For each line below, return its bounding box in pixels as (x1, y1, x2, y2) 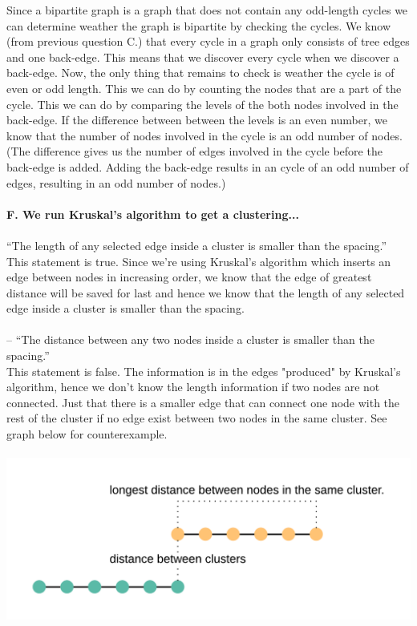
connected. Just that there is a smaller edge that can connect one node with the (6, 394, 400, 410)
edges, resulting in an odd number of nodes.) (6, 174, 226, 191)
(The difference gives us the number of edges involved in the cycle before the (6, 143, 383, 160)
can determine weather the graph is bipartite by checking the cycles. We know (6, 17, 391, 34)
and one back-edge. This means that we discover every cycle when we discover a (6, 48, 399, 65)
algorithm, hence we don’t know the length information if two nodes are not (6, 378, 380, 395)
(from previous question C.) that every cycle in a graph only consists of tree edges (6, 33, 410, 50)
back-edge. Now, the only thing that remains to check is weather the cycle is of (6, 64, 395, 81)
